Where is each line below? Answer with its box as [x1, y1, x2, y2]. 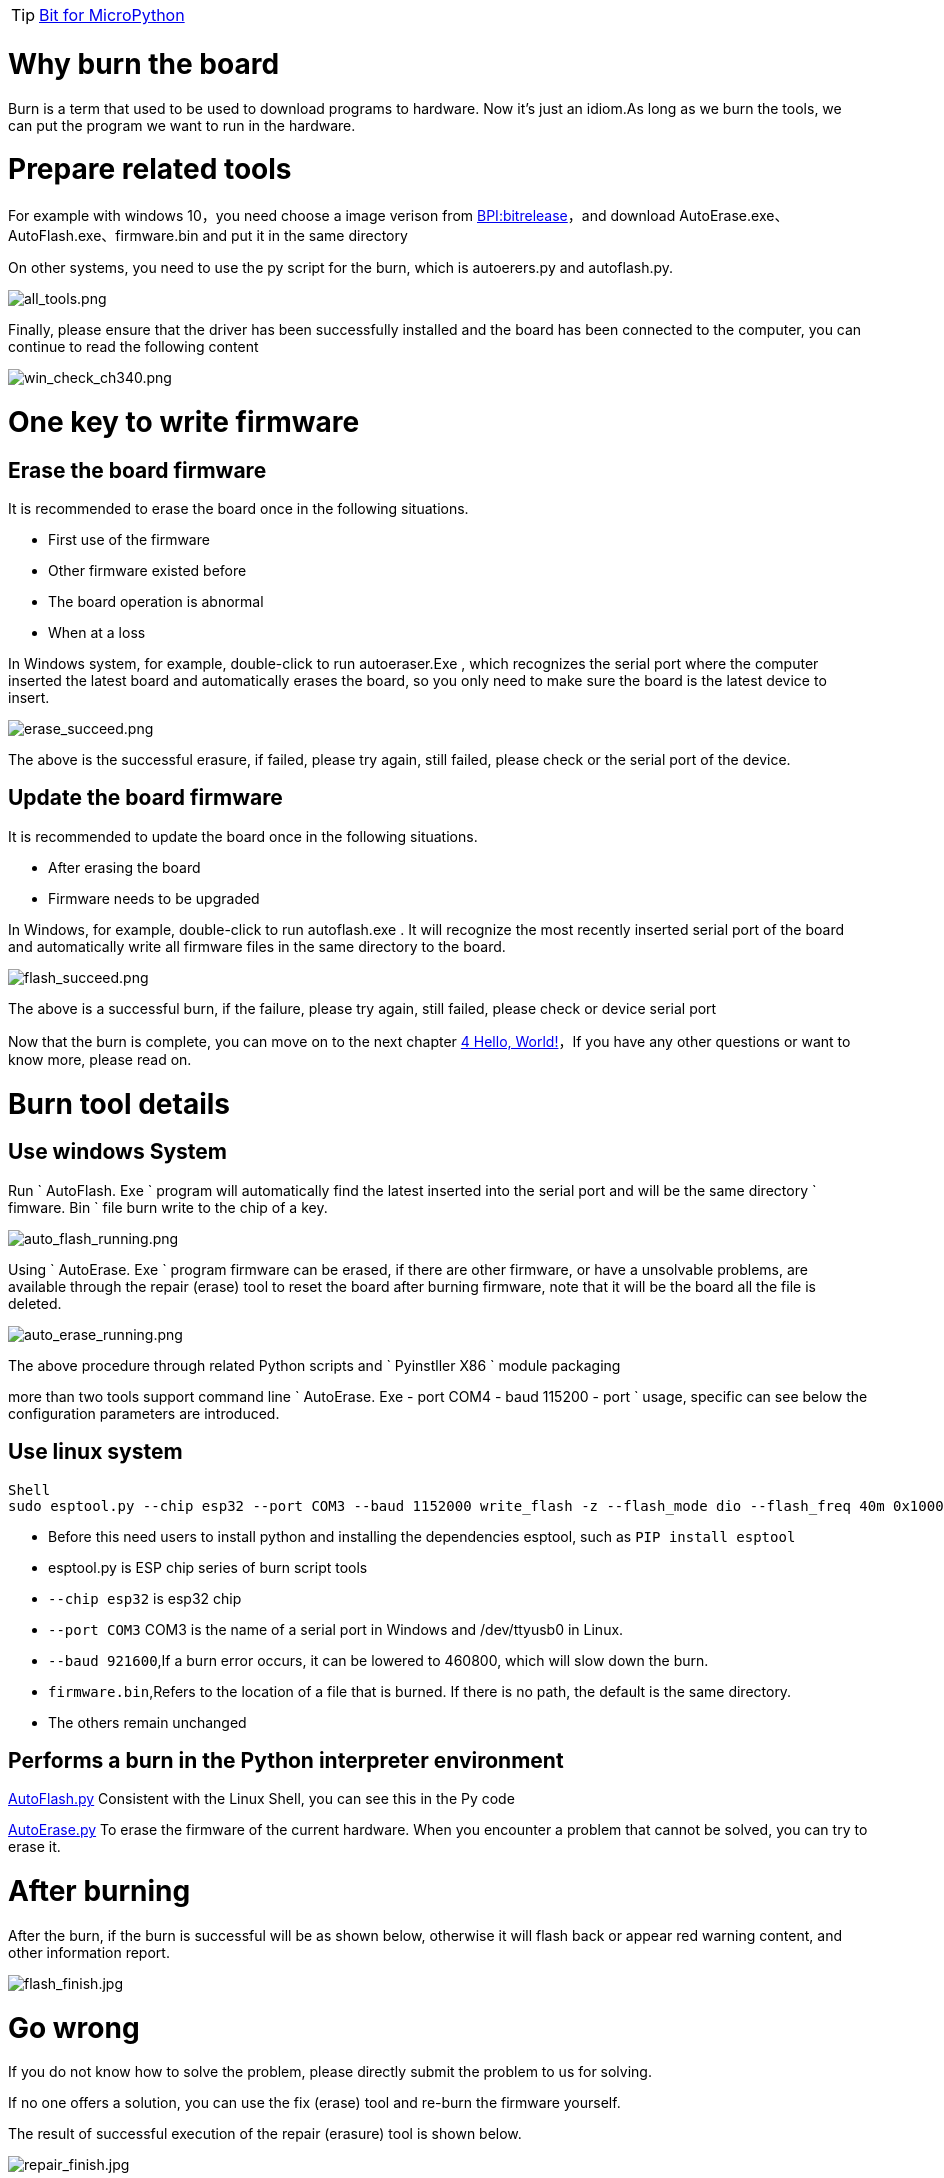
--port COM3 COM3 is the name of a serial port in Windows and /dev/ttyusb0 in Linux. [48, 1620, 624, 1638]
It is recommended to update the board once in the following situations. [8, 827, 478, 845]
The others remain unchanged [48, 1713, 247, 1731]
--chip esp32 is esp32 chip [48, 1589, 242, 1607]
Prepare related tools [8, 152, 292, 187]
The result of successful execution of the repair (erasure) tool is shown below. [8, 2125, 522, 2143]
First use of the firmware [48, 530, 210, 548]
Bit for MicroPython [39, 5, 185, 25]
